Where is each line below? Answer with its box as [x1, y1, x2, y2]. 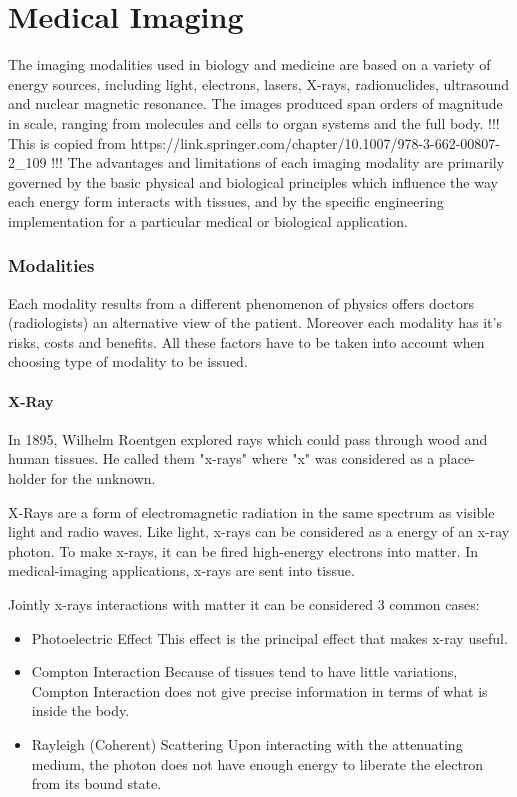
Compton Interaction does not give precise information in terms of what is [31, 680, 488, 701]
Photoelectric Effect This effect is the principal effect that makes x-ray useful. [31, 627, 508, 648]
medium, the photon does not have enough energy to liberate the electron [31, 753, 484, 774]
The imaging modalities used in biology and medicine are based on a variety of [8, 54, 491, 75]
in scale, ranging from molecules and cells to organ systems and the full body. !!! [8, 112, 500, 133]
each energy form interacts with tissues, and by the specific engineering [8, 191, 444, 212]
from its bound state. [31, 773, 162, 794]
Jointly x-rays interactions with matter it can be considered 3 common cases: [8, 594, 480, 615]
